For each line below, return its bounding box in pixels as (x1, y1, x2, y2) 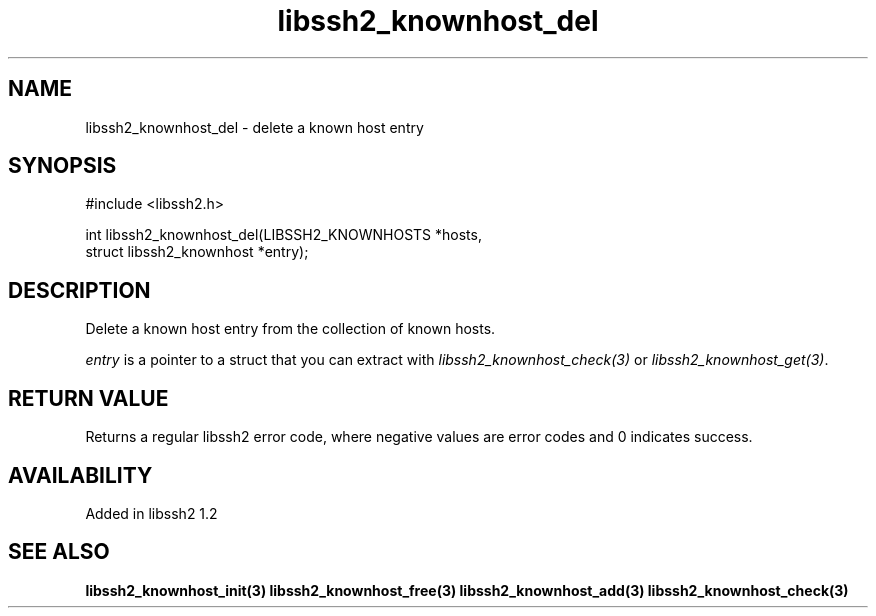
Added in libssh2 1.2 (85, 504, 218, 522)
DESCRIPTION (8, 277, 151, 303)
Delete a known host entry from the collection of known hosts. (85, 320, 496, 338)
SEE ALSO (8, 539, 110, 565)
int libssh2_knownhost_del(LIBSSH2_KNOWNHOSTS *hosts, (85, 226, 482, 244)
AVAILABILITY (8, 462, 153, 488)
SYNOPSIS (8, 153, 117, 179)
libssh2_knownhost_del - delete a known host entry (85, 118, 424, 136)
